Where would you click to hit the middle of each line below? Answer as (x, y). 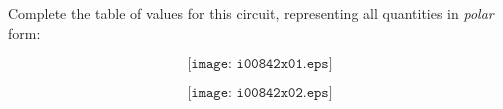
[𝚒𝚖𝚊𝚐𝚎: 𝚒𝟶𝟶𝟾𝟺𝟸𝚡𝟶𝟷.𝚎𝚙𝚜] (260, 64)
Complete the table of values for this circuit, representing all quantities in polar (251, 13)
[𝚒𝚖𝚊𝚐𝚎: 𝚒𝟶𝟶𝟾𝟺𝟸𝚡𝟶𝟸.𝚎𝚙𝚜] (260, 93)
